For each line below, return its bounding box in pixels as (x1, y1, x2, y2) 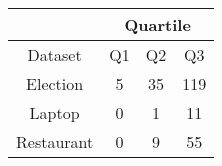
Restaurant (16, 130, 94, 153)
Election (26, 72, 84, 95)
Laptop (29, 101, 80, 124)
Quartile (124, 13, 191, 36)
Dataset (27, 43, 82, 66)
